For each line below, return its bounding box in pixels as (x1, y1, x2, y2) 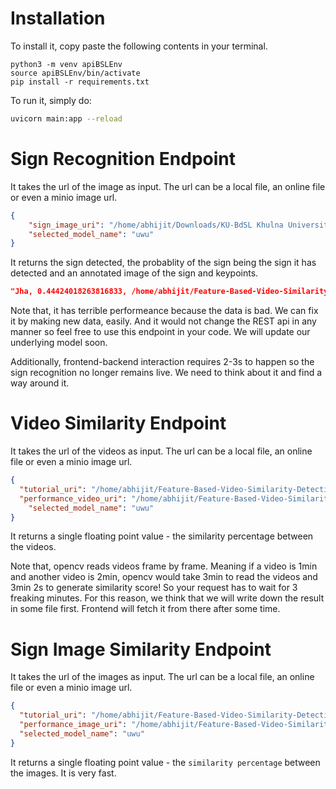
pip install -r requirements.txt (10, 77, 150, 87)
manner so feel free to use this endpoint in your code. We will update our (10, 326, 311, 338)
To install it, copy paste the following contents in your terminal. (10, 40, 268, 52)
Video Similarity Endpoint (10, 412, 227, 435)
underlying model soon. (10, 337, 108, 349)
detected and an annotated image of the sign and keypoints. (10, 267, 259, 279)
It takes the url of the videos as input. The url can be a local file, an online (10, 445, 313, 457)
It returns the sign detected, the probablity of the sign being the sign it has (10, 257, 317, 269)
